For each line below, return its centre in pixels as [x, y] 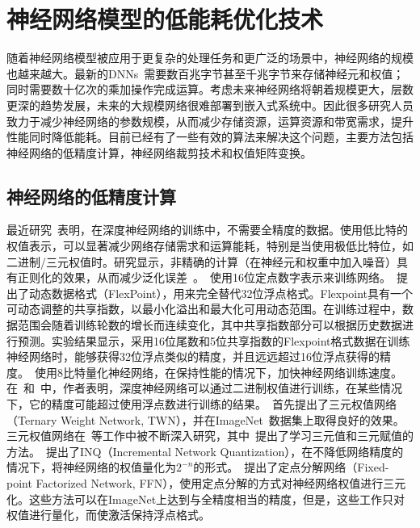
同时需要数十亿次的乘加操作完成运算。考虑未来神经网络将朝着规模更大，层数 [210, 89]
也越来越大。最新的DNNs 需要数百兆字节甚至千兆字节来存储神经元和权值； [206, 73]
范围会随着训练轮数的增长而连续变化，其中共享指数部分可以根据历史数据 [210, 325]
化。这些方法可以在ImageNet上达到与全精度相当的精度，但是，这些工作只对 [206, 499]
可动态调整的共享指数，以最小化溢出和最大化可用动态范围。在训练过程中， [204, 309]
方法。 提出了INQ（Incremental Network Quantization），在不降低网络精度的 [205, 451]
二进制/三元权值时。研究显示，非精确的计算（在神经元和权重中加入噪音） [202, 261]
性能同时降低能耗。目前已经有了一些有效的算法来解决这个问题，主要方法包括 [210, 137]
